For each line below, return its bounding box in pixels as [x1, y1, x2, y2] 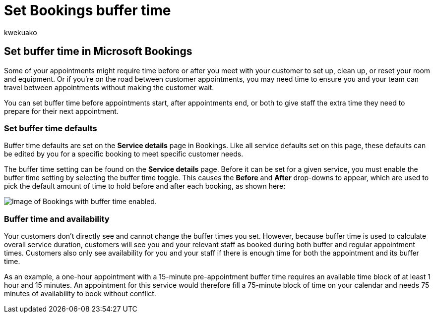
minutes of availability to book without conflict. [4, 289, 156, 298]
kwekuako [4, 28, 37, 37]
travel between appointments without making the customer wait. [4, 83, 214, 92]
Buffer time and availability [4, 213, 110, 224]
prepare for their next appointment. [4, 106, 119, 115]
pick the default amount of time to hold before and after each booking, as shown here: [4, 182, 286, 191]
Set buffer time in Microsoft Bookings [4, 45, 192, 58]
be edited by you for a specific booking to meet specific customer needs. [4, 150, 244, 158]
